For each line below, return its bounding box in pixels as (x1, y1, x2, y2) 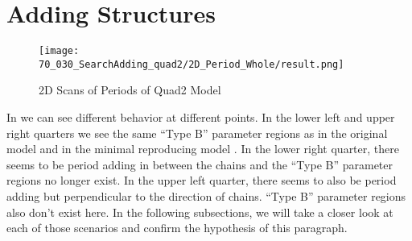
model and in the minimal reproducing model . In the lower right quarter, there (6, 140, 399, 157)
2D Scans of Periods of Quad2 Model (39, 81, 221, 98)
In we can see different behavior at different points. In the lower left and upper (6, 109, 395, 126)
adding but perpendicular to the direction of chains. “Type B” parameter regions (6, 188, 406, 204)
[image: (39, 45, 80, 57)
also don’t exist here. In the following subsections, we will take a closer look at (6, 203, 393, 220)
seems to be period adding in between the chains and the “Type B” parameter (6, 156, 393, 172)
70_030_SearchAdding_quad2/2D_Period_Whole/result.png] (39, 58, 344, 70)
